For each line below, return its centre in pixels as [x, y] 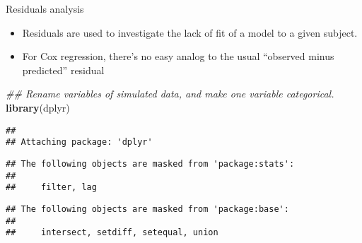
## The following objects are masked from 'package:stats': [150, 164]
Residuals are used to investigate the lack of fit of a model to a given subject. [190, 32]
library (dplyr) [38, 107]
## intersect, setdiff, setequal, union [112, 233]
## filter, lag [51, 188]
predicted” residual [63, 70]
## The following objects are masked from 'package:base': [147, 209]
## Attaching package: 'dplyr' [79, 142]
